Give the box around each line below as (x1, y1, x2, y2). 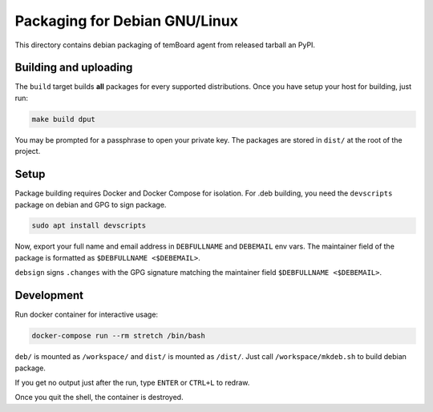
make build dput (31, 115, 96, 123)
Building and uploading (14, 61, 133, 75)
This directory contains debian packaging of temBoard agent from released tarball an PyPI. (14, 40, 316, 50)
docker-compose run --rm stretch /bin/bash (31, 331, 206, 341)
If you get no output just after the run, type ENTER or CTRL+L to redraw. (14, 378, 250, 387)
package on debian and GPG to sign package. (14, 200, 167, 209)
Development (14, 289, 84, 302)
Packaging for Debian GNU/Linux (14, 12, 238, 30)
